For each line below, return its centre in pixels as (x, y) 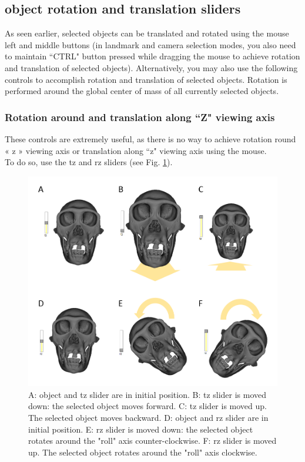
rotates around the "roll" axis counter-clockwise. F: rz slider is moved (152, 441)
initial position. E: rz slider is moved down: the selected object (141, 429)
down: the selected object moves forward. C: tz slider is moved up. (148, 406)
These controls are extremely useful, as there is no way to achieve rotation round (150, 138)
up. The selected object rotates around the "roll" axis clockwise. (143, 452)
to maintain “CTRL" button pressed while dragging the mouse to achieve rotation (152, 56)
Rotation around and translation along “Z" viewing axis (140, 117)
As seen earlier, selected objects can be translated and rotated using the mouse (147, 33)
